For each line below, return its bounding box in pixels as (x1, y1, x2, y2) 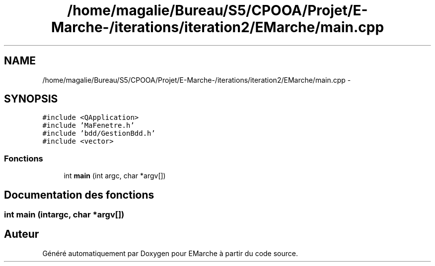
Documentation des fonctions (4, 188, 154, 201)
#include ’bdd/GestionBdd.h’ (42, 129, 155, 138)
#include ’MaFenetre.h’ (42, 121, 135, 130)
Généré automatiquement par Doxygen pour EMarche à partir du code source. (42, 249, 298, 258)
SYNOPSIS (4, 93, 58, 106)
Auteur (4, 228, 39, 241)
